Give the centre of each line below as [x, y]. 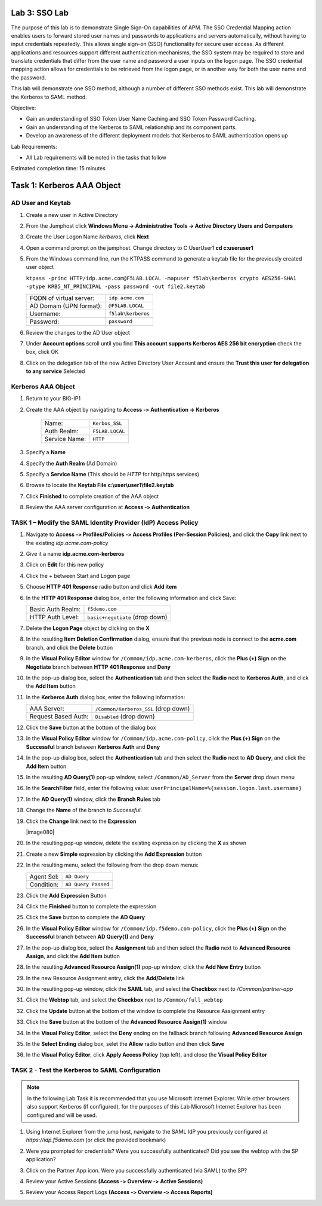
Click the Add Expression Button [66, 895]
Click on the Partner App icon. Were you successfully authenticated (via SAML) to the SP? [137, 1170]
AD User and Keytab [41, 203]
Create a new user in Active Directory [72, 215]
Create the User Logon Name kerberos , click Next [87, 237]
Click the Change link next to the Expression [81, 821]
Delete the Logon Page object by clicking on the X [88, 628]
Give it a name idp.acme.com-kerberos [75, 554]
